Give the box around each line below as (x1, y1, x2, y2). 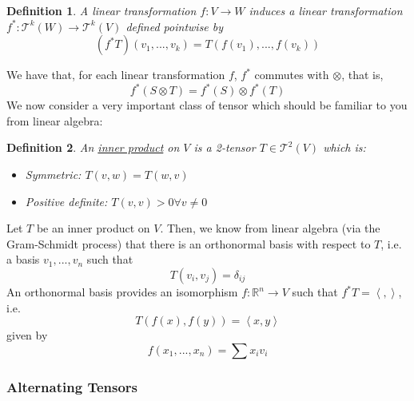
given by (6, 327, 48, 343)
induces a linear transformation (249, 2, 403, 18)
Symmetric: (25, 166, 82, 183)
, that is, (341, 66, 384, 83)
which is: (323, 139, 366, 156)
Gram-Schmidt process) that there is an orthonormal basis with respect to (6, 235, 371, 252)
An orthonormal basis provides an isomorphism (6, 284, 238, 300)
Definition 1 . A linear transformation (6, 2, 197, 18)
